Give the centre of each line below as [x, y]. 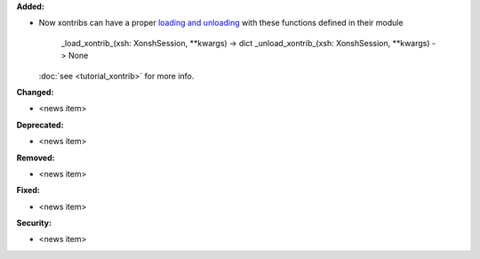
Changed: [35, 92]
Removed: [36, 158]
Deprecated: [40, 125]
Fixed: [28, 190]
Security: [34, 223]
